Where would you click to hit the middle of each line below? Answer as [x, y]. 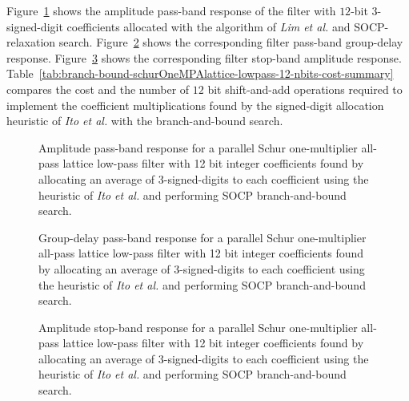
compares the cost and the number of [98, 89]
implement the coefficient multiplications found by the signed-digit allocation [195, 105]
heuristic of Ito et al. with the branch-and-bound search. [145, 121]
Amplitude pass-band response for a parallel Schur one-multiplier [198, 147]
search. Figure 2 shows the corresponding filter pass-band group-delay [231, 42]
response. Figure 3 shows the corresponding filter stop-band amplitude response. [204, 57]
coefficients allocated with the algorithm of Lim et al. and [209, 26]
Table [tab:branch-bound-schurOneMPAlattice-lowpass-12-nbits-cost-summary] [200, 73]
